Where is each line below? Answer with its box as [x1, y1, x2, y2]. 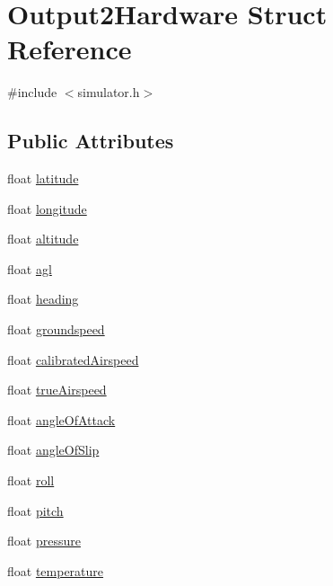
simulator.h [77, 83, 140, 102]
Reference [7, 31, 132, 67]
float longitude [7, 199, 87, 218]
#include [7, 83, 57, 102]
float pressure [7, 531, 81, 550]
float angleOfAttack [7, 410, 116, 429]
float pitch [7, 501, 64, 519]
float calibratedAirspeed [7, 350, 139, 368]
